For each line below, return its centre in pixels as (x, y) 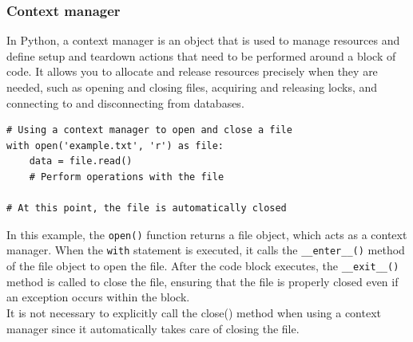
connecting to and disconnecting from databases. (125, 102)
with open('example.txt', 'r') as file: (115, 145)
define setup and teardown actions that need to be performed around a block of (201, 55)
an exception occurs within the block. (98, 297)
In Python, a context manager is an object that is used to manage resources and (203, 40)
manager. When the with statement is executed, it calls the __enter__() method (206, 250)
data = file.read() (81, 161)
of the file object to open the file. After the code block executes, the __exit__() (203, 266)
